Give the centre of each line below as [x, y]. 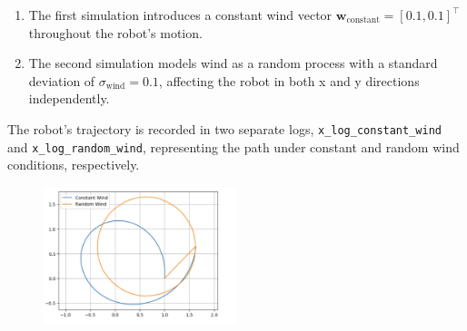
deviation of [62, 80]
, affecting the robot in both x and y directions [289, 80]
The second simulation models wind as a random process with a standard [233, 63]
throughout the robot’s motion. [115, 32]
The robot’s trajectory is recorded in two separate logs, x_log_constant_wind [224, 128]
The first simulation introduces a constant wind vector [180, 15]
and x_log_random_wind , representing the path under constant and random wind [233, 146]
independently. [69, 98]
